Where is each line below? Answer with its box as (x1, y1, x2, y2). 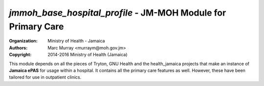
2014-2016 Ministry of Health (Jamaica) (47, 52, 128, 58)
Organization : (9, 38, 38, 44)
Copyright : (9, 52, 32, 58)
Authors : (9, 44, 28, 51)
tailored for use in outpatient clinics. (9, 74, 82, 80)
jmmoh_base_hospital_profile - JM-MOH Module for (9, 7, 226, 18)
